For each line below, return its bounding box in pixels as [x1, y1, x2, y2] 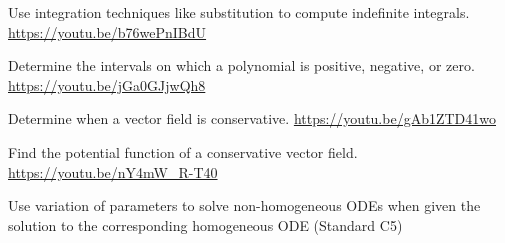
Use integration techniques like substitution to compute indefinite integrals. [8, 2, 470, 22]
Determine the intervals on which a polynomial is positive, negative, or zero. [8, 55, 475, 76]
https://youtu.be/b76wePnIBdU [8, 21, 207, 42]
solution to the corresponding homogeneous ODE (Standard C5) [8, 214, 403, 235]
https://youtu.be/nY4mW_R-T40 [8, 161, 218, 182]
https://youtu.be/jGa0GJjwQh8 [8, 74, 206, 95]
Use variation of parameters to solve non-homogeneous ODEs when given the [8, 195, 481, 216]
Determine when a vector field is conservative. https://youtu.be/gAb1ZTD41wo [8, 108, 497, 129]
